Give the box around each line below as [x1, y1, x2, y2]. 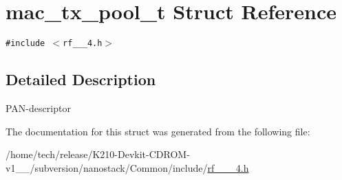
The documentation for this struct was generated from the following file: [6, 124, 310, 138]
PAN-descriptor [6, 100, 71, 115]
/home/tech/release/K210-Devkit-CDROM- [6, 147, 190, 161]
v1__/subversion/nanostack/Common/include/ [6, 160, 208, 175]
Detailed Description [6, 69, 156, 90]
